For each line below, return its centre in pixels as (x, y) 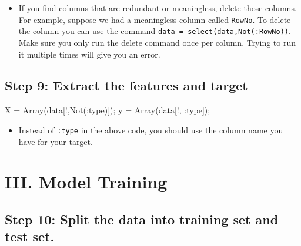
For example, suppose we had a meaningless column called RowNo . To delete (155, 19)
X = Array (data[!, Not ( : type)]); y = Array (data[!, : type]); (108, 110)
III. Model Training (86, 182)
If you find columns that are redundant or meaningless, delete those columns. (158, 8)
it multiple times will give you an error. (89, 54)
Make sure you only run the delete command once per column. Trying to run (157, 42)
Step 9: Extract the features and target (126, 85)
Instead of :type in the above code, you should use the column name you (151, 129)
